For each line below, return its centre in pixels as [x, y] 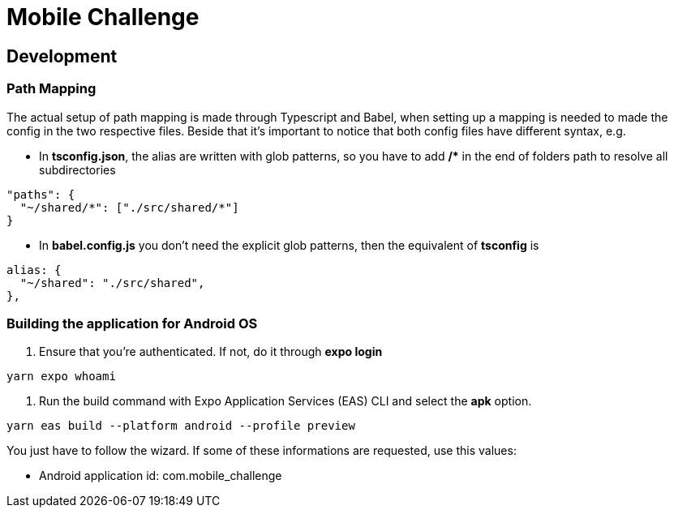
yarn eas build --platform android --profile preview [181, 426]
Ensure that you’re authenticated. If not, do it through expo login [211, 352]
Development [62, 56]
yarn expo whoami [61, 377]
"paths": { [41, 194]
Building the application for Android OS [132, 323]
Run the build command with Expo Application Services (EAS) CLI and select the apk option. [285, 401]
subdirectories [77, 169]
